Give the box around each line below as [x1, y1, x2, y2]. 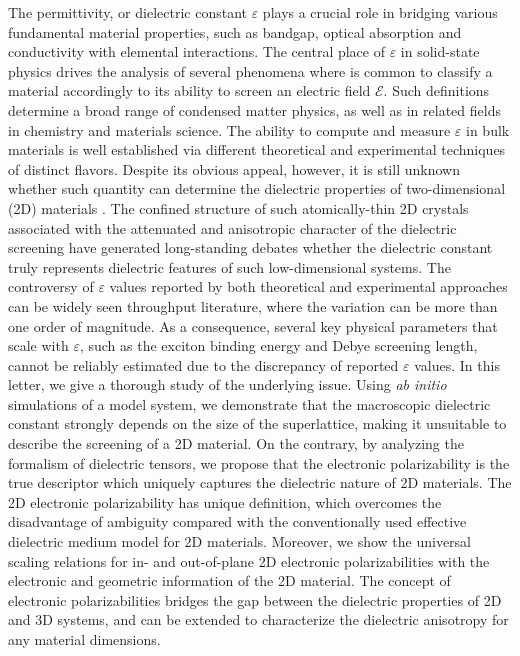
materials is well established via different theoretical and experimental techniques [8, 139, 506, 160]
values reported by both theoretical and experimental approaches [109, 276, 508, 297]
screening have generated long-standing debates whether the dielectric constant [8, 237, 493, 258]
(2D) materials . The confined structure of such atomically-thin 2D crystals [8, 197, 469, 218]
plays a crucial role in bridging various [262, 2, 498, 22]
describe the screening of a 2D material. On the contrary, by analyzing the [8, 433, 464, 454]
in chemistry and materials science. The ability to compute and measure [8, 119, 451, 140]
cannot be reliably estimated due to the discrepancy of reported [8, 354, 399, 375]
